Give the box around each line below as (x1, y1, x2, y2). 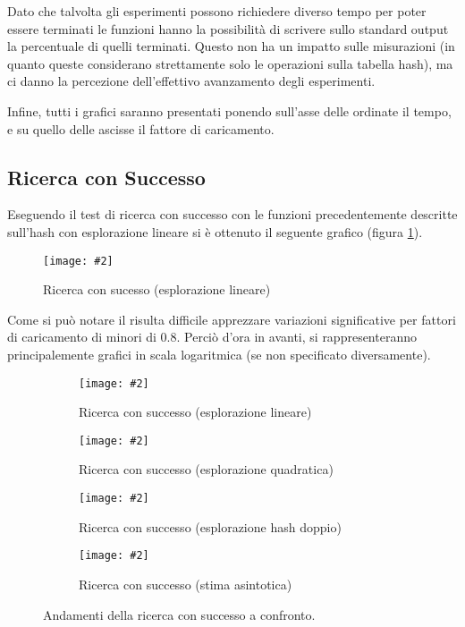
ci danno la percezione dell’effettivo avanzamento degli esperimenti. (7, 72, 376, 90)
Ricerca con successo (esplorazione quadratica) (79, 460, 334, 479)
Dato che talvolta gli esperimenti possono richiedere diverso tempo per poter (7, 2, 427, 20)
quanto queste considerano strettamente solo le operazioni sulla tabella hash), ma (7, 54, 453, 72)
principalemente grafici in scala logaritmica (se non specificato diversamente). (7, 344, 431, 363)
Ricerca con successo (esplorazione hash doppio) (79, 517, 342, 536)
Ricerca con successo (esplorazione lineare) (79, 402, 312, 421)
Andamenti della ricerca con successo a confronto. (43, 605, 316, 623)
